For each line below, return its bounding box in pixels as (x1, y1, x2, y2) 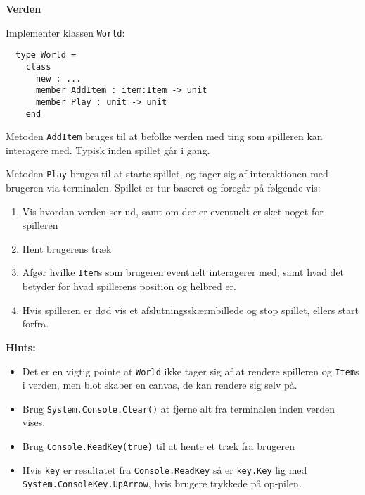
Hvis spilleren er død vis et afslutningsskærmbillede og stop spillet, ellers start (22, 302, 359, 317)
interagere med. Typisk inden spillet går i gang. (6, 142, 210, 157)
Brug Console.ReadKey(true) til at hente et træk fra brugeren (22, 439, 295, 453)
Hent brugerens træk (22, 241, 112, 256)
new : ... (35, 73, 82, 84)
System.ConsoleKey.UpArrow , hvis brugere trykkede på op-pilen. (22, 476, 302, 491)
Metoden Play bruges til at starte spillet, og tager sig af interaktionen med (6, 166, 328, 181)
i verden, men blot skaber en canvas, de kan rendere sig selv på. (22, 377, 297, 392)
